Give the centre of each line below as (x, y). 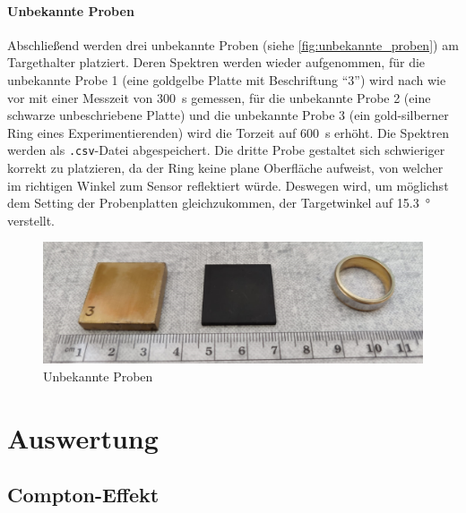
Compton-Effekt (83, 495)
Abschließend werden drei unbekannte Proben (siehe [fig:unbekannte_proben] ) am (233, 44)
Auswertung (83, 437)
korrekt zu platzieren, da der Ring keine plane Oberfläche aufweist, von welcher (225, 168)
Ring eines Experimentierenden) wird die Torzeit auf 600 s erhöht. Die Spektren (228, 132)
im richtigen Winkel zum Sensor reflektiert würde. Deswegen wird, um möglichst (228, 185)
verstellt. (31, 220)
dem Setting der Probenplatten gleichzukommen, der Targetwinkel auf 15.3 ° (219, 203)
